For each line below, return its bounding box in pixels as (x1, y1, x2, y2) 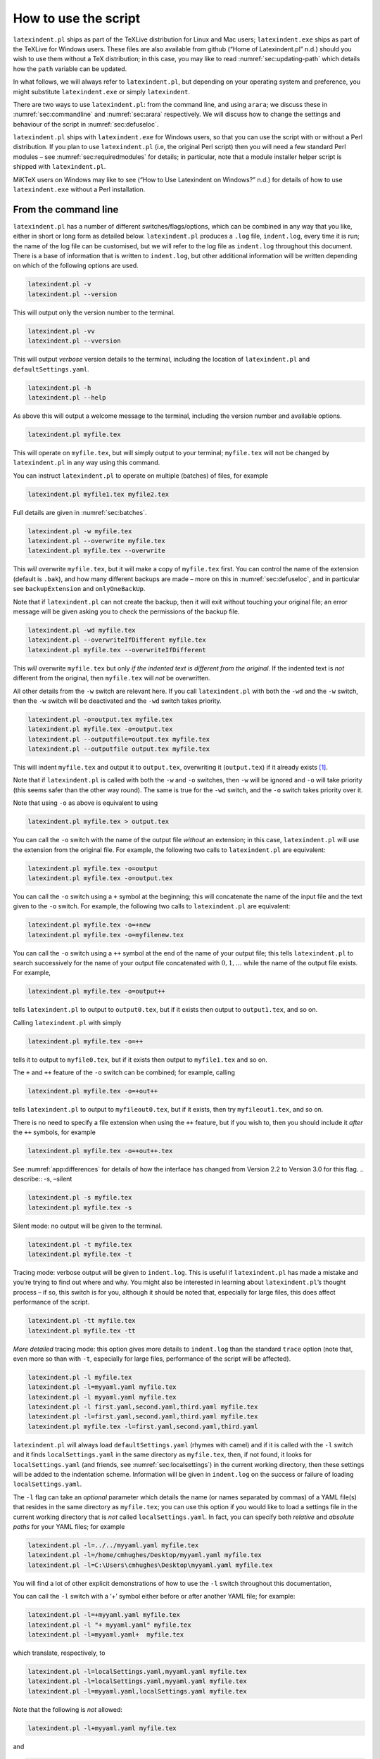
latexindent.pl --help (27, 393, 106, 401)
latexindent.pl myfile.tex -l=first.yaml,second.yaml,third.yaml (27, 1422, 258, 1430)
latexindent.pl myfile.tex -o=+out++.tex (27, 1147, 173, 1155)
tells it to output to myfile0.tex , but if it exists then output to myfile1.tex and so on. (13, 1055, 267, 1064)
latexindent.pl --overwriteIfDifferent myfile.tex (27, 636, 207, 644)
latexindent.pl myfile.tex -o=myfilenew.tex (27, 931, 184, 939)
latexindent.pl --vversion (27, 337, 121, 345)
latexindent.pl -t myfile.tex (27, 1240, 132, 1248)
